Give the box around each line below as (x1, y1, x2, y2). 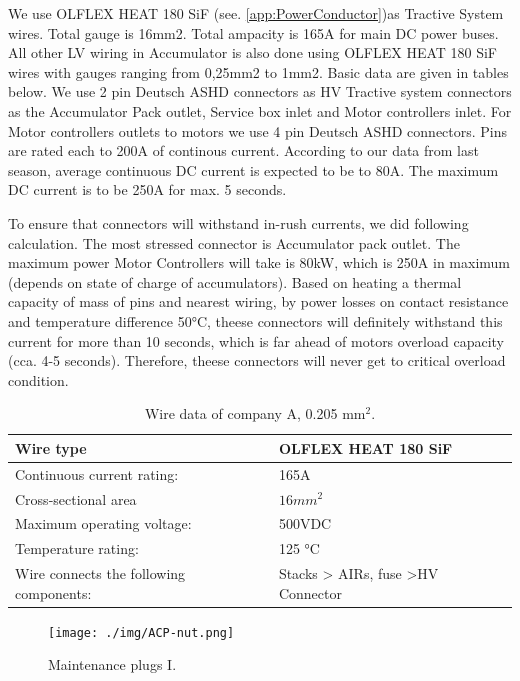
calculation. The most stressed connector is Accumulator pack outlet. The (8, 232, 460, 253)
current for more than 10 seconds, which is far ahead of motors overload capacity (8, 330, 505, 351)
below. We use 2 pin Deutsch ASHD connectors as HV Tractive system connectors (8, 81, 512, 102)
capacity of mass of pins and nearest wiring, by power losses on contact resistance (8, 291, 509, 312)
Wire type (15, 437, 87, 458)
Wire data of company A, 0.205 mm (144, 403, 366, 424)
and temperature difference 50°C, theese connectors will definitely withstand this (8, 310, 503, 331)
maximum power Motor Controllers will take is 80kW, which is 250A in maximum (8, 252, 511, 273)
